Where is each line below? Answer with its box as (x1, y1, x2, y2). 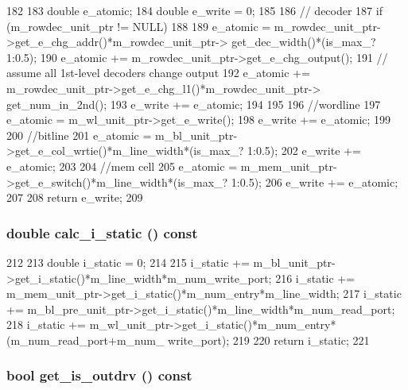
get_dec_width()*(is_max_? (231, 33, 376, 50)
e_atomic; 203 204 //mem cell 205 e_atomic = (6, 157, 238, 174)
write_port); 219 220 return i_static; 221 (168, 331, 370, 348)
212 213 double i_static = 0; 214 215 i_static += (6, 253, 250, 270)
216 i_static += (275, 269, 356, 286)
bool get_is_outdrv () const (6, 365, 192, 385)
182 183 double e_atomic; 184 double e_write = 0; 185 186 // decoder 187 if (6, 2, 383, 18)
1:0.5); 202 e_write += (247, 142, 361, 159)
